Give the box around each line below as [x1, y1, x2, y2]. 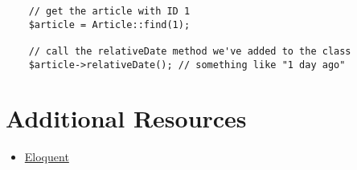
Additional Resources [6, 102, 247, 135]
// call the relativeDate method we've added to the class [28, 45, 351, 57]
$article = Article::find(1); [28, 18, 191, 30]
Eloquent [24, 148, 69, 165]
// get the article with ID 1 [28, 6, 191, 17]
